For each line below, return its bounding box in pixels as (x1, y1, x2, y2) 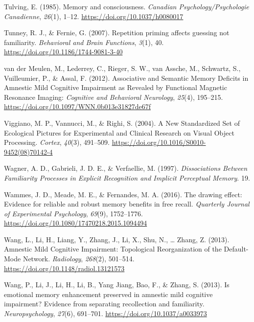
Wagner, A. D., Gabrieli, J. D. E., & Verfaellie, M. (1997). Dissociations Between (4, 163, 248, 173)
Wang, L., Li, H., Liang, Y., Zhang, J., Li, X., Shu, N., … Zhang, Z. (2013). (4, 234, 230, 244)
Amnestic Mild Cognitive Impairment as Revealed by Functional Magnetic (4, 82, 227, 92)
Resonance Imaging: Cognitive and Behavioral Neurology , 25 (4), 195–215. (4, 92, 223, 102)
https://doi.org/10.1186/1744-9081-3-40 (4, 46, 123, 57)
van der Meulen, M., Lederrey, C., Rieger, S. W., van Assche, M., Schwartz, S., (4, 63, 241, 73)
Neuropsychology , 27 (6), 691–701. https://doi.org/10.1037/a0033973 (4, 308, 207, 319)
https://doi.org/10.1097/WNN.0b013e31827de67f (4, 101, 151, 112)
